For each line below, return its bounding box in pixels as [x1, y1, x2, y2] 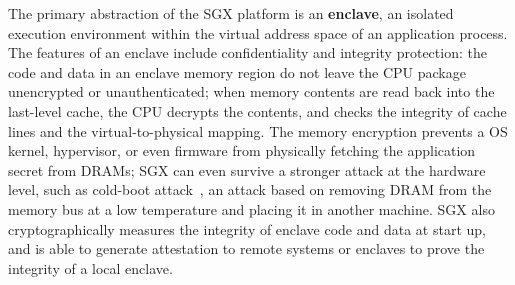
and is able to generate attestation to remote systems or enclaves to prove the [8, 238, 485, 259]
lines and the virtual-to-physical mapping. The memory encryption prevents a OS [8, 120, 508, 141]
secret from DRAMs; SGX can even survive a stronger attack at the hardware [8, 159, 486, 180]
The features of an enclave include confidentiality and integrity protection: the [8, 42, 487, 63]
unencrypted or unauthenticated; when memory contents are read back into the [8, 81, 495, 102]
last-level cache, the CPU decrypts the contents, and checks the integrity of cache [8, 100, 507, 121]
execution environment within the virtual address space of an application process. [8, 22, 508, 43]
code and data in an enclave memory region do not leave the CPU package [8, 61, 466, 82]
